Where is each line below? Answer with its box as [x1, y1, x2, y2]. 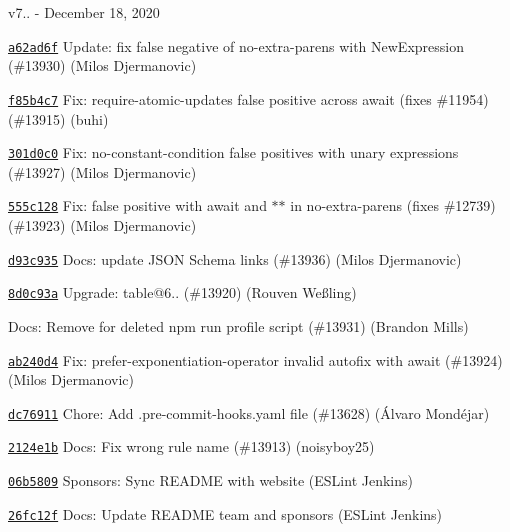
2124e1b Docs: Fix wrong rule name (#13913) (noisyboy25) [8, 436, 375, 457]
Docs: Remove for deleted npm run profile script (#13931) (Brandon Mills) [8, 315, 469, 336]
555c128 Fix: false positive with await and [8, 195, 267, 216]
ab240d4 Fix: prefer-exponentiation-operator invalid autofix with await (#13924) [8, 349, 503, 370]
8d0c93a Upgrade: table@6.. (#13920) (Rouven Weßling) [8, 282, 357, 303]
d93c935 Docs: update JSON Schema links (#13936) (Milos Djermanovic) [8, 248, 462, 269]
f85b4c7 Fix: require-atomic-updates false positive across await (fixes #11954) [8, 88, 489, 109]
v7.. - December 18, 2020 [8, 2, 160, 22]
